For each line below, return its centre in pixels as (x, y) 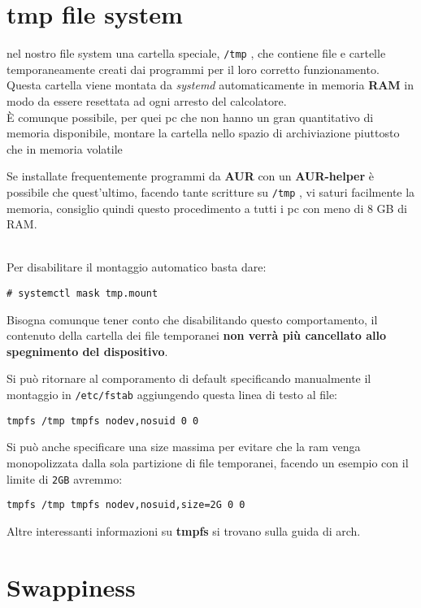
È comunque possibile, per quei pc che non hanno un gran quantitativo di (190, 117)
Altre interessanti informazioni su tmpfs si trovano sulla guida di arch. (184, 530)
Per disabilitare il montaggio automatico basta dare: (137, 267)
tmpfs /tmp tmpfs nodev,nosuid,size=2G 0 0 (126, 505)
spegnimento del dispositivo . (87, 351)
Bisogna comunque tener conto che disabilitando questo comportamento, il (192, 319)
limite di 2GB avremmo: (65, 478)
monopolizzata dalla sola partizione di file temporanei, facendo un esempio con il (208, 462)
